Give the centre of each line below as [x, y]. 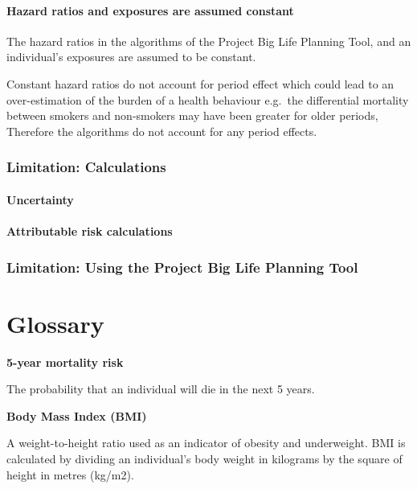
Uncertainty [40, 199]
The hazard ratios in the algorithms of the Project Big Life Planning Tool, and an [209, 41]
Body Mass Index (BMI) [77, 415]
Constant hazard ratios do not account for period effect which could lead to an [200, 83]
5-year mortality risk [65, 362]
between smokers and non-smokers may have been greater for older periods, [192, 115]
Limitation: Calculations [86, 167]
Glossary [55, 323]
